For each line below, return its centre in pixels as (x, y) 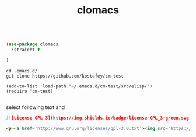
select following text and (36, 107)
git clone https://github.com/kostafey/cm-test (65, 76)
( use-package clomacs (32, 44)
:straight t (26, 50)
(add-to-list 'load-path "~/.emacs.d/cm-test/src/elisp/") (79, 86)
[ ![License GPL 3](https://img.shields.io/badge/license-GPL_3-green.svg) (99, 118)
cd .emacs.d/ (22, 71)
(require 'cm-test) (30, 91)
